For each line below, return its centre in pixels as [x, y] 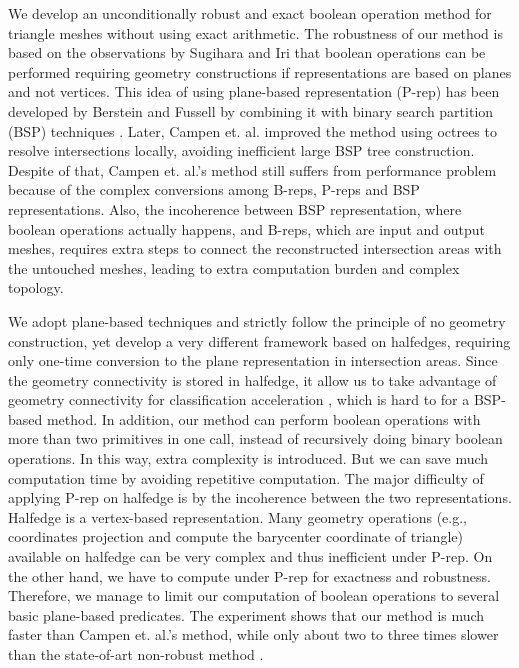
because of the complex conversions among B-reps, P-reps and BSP [214, 189]
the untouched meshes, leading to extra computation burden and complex [234, 267]
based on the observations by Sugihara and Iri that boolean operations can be [247, 52]
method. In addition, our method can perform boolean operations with [263, 418]
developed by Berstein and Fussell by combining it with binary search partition [251, 110]
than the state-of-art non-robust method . [136, 654]
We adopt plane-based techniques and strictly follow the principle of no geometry [257, 320]
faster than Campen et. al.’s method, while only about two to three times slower [253, 634]
